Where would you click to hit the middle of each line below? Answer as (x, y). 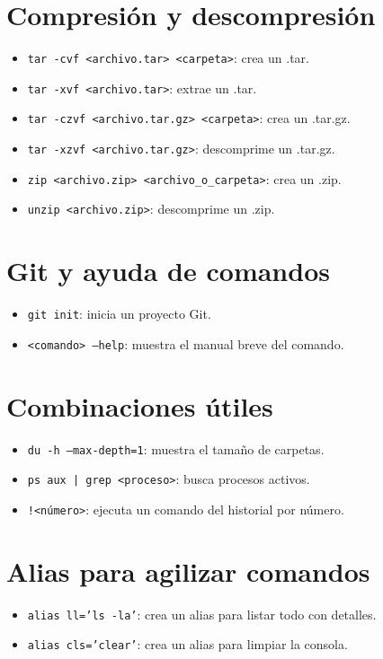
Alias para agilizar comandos (188, 571)
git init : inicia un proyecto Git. (119, 314)
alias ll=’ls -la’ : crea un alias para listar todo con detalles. (202, 614)
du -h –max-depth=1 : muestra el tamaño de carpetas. (176, 448)
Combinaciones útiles (140, 405)
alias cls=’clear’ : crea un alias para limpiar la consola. (187, 644)
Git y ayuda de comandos (168, 271)
